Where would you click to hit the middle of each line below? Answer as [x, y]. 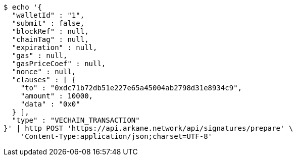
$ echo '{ [23, 7]
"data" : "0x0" [50, 104]
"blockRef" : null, [50, 31]
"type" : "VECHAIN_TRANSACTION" [76, 120]
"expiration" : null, [55, 47]
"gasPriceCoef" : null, [59, 64]
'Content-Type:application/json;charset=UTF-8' [116, 136]
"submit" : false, [48, 23]
